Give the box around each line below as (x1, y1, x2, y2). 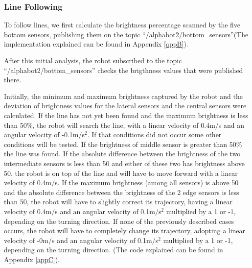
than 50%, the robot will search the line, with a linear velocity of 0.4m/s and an (4, 120, 245, 130)
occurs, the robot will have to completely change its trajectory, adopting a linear (4, 225, 246, 236)
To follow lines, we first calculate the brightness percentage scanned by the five (4, 20, 241, 30)
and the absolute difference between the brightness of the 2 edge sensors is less (4, 187, 239, 197)
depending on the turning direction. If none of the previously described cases (4, 216, 234, 226)
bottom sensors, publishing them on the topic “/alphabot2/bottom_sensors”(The (4, 29, 249, 39)
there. (4, 74, 22, 85)
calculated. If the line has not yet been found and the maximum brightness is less (4, 110, 248, 120)
